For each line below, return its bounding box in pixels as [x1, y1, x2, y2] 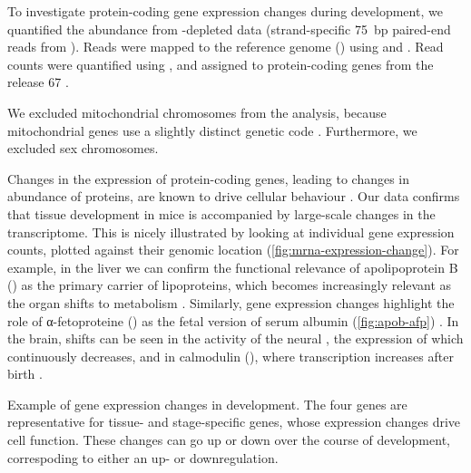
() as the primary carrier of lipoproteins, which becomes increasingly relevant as [7, 275, 452, 294]
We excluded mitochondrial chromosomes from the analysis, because [7, 102, 387, 121]
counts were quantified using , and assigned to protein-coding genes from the [7, 54, 434, 73]
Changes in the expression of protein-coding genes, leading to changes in [7, 169, 410, 188]
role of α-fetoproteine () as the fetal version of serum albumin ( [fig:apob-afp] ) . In [7, 311, 459, 330]
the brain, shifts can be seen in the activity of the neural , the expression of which [7, 329, 464, 348]
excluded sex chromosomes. [7, 139, 159, 158]
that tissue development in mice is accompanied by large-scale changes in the [7, 204, 436, 223]
